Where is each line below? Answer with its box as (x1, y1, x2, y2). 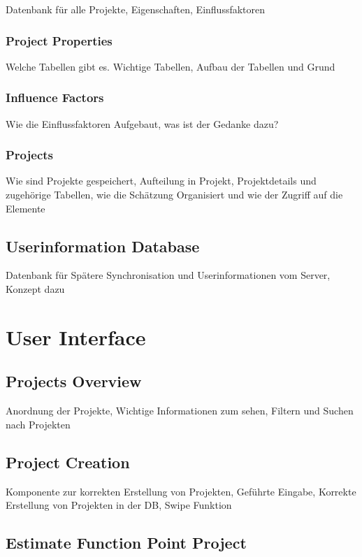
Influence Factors (6, 89, 104, 106)
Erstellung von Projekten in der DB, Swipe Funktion (6, 498, 232, 512)
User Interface (6, 322, 146, 351)
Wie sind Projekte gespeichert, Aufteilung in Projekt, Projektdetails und (6, 173, 317, 188)
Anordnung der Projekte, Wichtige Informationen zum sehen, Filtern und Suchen (6, 403, 354, 418)
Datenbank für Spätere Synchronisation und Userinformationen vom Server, (6, 268, 331, 282)
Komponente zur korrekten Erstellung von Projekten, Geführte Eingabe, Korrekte (6, 484, 356, 498)
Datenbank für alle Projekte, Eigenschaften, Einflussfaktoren (6, 2, 266, 16)
